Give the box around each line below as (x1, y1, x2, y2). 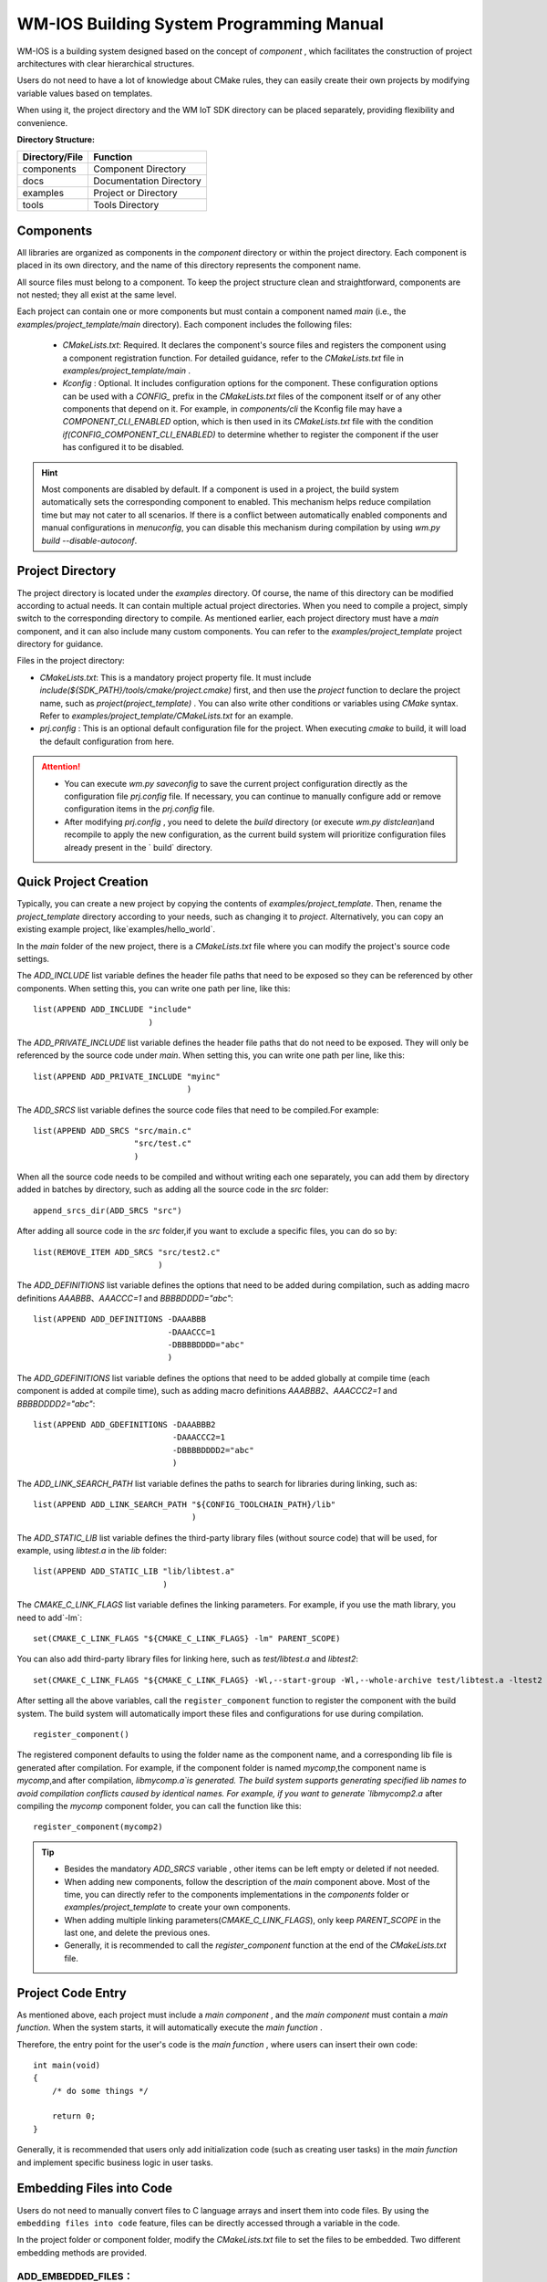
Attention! (41, 761, 81, 772)
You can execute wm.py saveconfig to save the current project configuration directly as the (64, 778, 408, 789)
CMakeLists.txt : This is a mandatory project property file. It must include (39, 672, 312, 683)
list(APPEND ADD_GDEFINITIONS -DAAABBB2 (33, 1419, 216, 1429)
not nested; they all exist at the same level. (16, 288, 177, 300)
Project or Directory (92, 187, 178, 200)
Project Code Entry (16, 1985, 127, 2001)
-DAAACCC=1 (167, 1326, 216, 1337)
